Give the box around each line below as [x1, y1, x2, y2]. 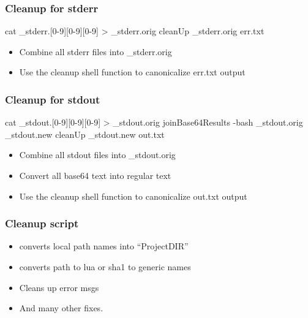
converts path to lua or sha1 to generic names [19, 260, 191, 273]
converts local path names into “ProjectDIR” [19, 240, 189, 252]
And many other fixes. [19, 301, 103, 314]
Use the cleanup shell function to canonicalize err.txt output [19, 66, 246, 78]
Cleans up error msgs [19, 281, 99, 293]
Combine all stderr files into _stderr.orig [19, 45, 172, 58]
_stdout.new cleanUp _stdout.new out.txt [5, 127, 165, 140]
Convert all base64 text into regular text [19, 169, 171, 181]
